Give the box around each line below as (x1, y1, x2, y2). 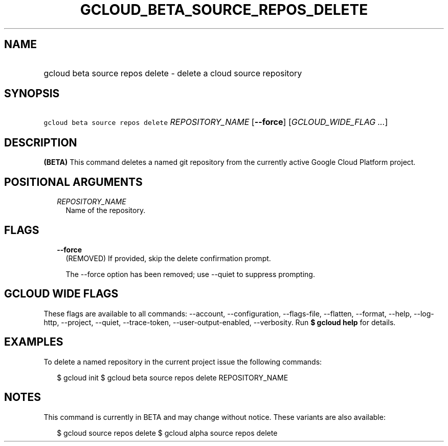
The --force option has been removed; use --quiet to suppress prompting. (65, 269, 315, 279)
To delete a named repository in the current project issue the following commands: (43, 357, 322, 366)
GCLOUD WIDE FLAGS (4, 287, 119, 301)
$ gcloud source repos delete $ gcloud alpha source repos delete (57, 428, 278, 437)
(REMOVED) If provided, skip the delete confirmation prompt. (65, 253, 271, 263)
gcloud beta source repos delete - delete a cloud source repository (43, 68, 302, 78)
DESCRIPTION (4, 136, 77, 149)
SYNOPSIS (4, 87, 60, 100)
